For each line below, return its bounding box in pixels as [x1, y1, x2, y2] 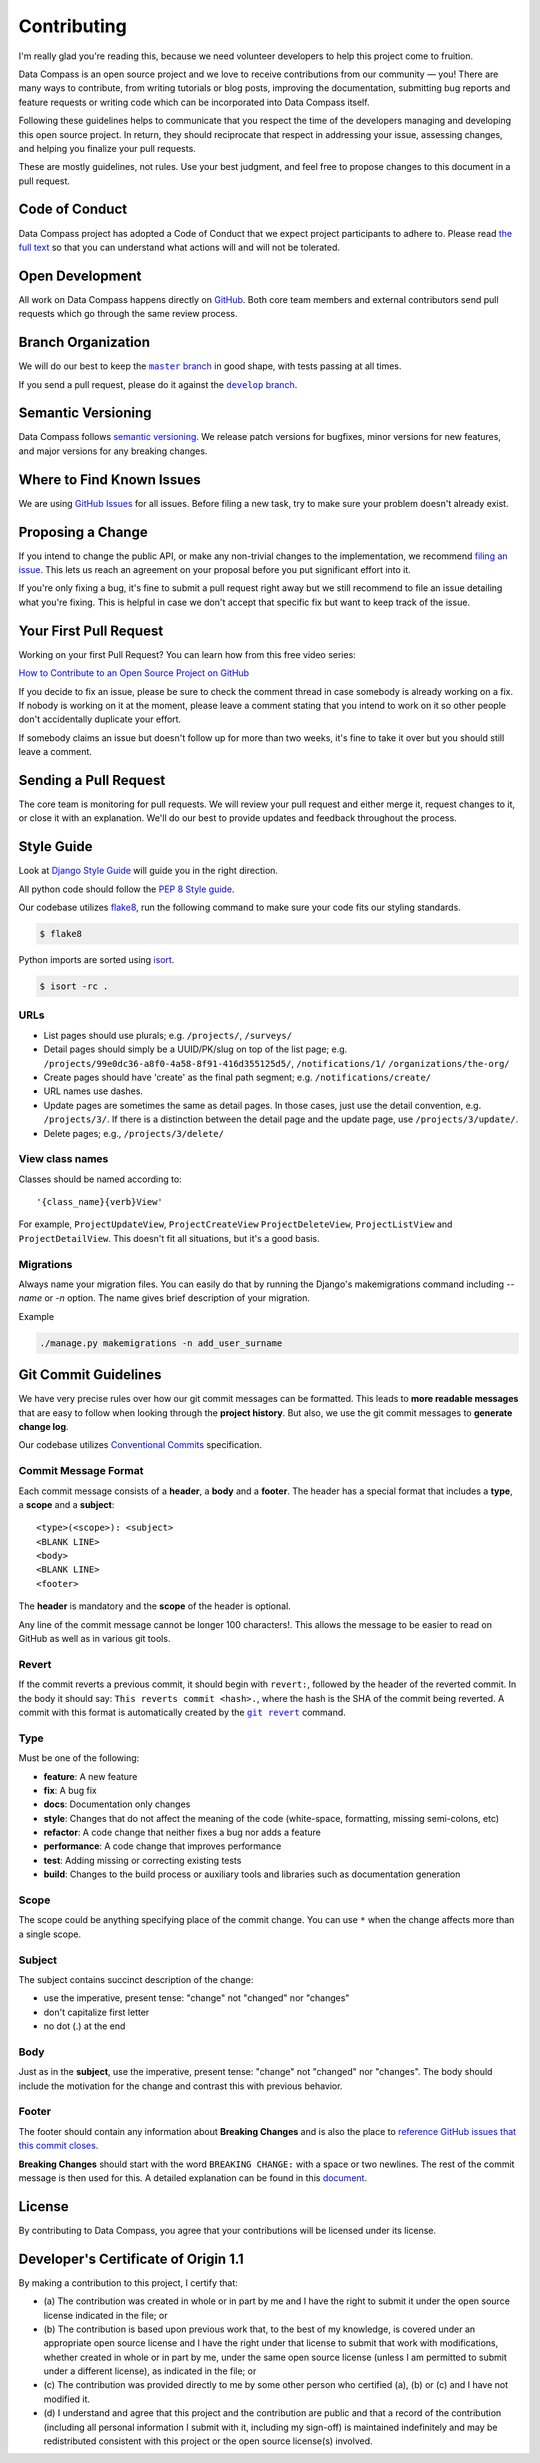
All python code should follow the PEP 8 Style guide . [18, 883, 235, 895]
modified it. [43, 2393, 90, 2405]
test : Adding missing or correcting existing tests [43, 1854, 242, 1866]
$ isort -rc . [39, 981, 109, 992]
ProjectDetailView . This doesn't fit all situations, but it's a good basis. [18, 1232, 320, 1244]
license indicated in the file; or [43, 2309, 168, 2321]
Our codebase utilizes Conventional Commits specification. [18, 1439, 263, 1451]
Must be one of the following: [18, 1752, 140, 1764]
